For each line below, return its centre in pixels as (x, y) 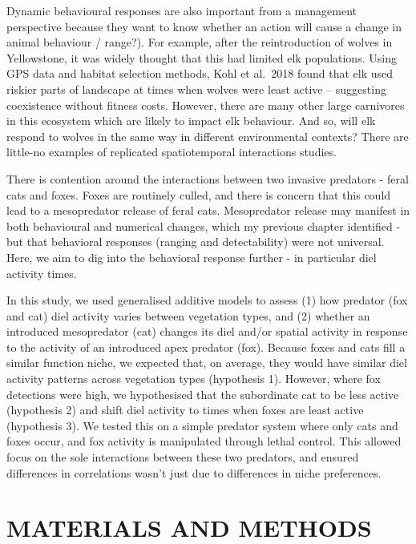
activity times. (42, 273)
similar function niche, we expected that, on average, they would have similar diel (207, 363)
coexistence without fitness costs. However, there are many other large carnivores (206, 105)
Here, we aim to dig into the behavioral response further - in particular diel (192, 257)
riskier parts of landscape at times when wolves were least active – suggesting (196, 89)
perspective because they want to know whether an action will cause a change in (204, 26)
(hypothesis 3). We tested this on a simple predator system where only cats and (202, 425)
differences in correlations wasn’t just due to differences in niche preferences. (194, 472)
